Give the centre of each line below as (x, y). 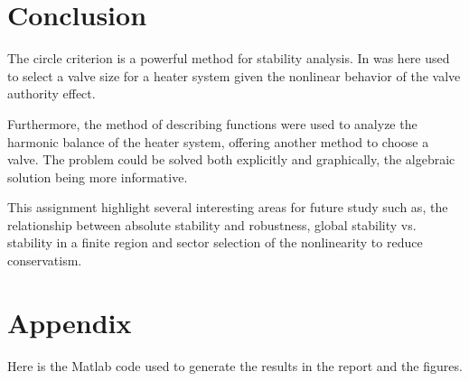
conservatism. (45, 260)
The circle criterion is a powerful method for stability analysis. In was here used (229, 58)
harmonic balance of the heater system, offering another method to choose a (218, 141)
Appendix (70, 322)
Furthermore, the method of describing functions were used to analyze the (212, 123)
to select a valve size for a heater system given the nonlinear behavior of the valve (234, 75)
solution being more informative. (98, 177)
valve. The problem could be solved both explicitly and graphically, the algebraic (231, 159)
